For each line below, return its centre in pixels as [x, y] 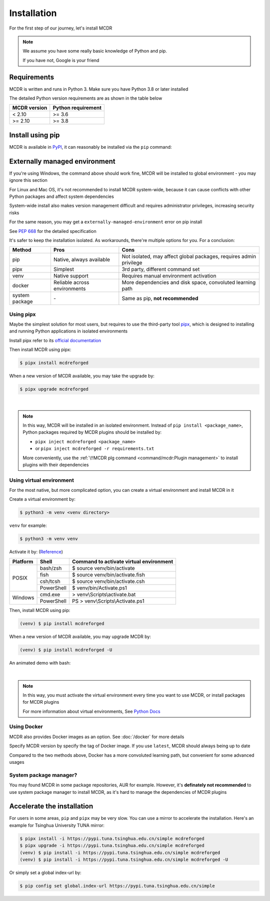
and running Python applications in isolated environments [68, 331]
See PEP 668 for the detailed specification [53, 231]
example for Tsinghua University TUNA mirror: [57, 825]
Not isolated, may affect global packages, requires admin [189, 256]
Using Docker [26, 727]
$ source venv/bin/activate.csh [108, 581]
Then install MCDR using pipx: [40, 350]
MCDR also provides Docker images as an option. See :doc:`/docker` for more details [97, 737]
